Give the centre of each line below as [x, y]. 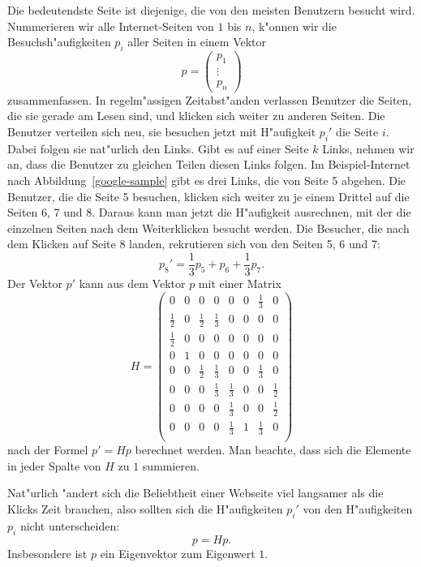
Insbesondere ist [47, 553]
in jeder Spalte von [54, 465]
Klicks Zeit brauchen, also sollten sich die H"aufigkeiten [145, 509]
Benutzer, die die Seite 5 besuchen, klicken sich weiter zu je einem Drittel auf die [208, 196]
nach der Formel [48, 450]
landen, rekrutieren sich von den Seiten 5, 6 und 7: [255, 244]
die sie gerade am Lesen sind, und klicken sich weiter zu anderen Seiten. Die [196, 116]
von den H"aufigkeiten [358, 509]
